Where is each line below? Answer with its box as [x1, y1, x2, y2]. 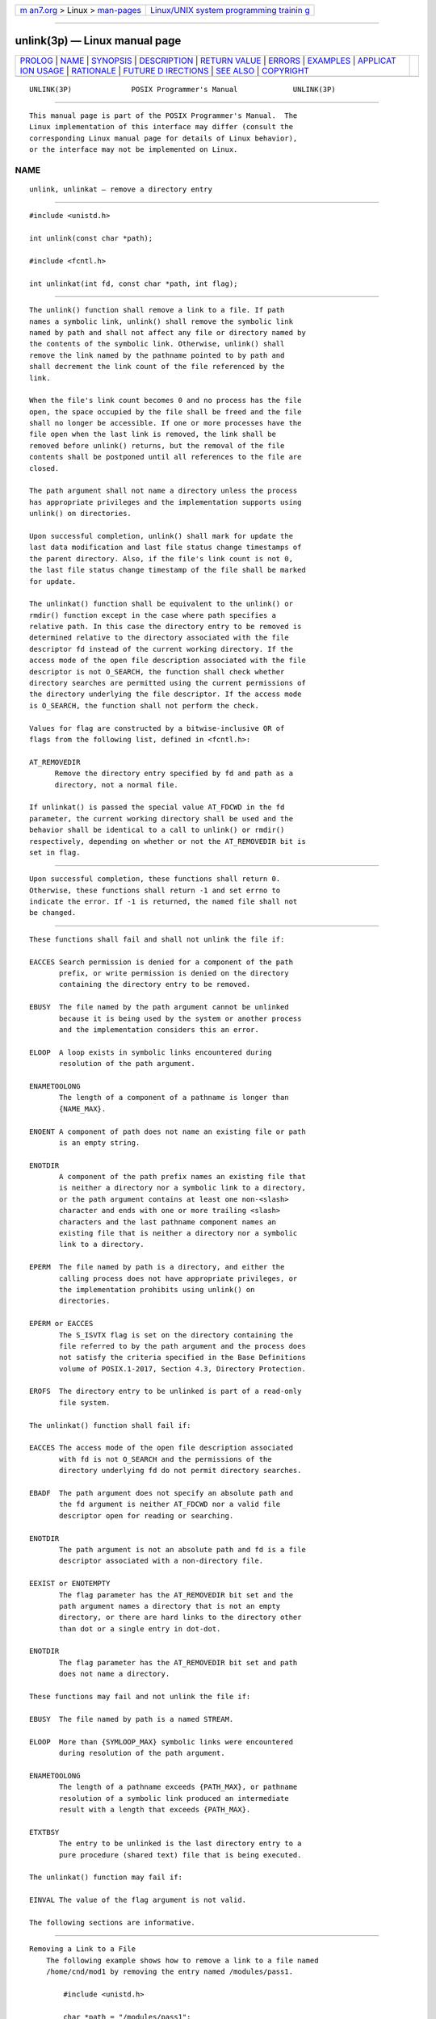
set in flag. [29, 848, 81, 857]
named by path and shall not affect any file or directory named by [29, 328, 306, 337]
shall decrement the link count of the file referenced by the [29, 362, 285, 371]
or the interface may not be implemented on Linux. [29, 145, 238, 154]
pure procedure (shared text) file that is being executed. [59, 1850, 302, 1859]
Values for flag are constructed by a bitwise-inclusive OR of [29, 724, 285, 732]
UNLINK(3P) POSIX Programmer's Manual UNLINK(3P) [29, 85, 336, 94]
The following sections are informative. [29, 1918, 195, 1927]
